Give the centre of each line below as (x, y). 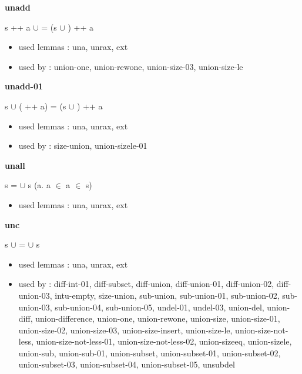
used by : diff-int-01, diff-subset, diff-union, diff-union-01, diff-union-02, (146, 284)
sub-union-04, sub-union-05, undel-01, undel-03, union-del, (160, 307)
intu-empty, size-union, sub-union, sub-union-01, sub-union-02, (167, 295)
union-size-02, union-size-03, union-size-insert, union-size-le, (125, 330)
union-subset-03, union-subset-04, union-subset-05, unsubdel (127, 364)
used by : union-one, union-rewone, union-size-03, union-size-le (131, 66)
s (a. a (39, 185)
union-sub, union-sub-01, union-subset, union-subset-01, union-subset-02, (150, 353)
